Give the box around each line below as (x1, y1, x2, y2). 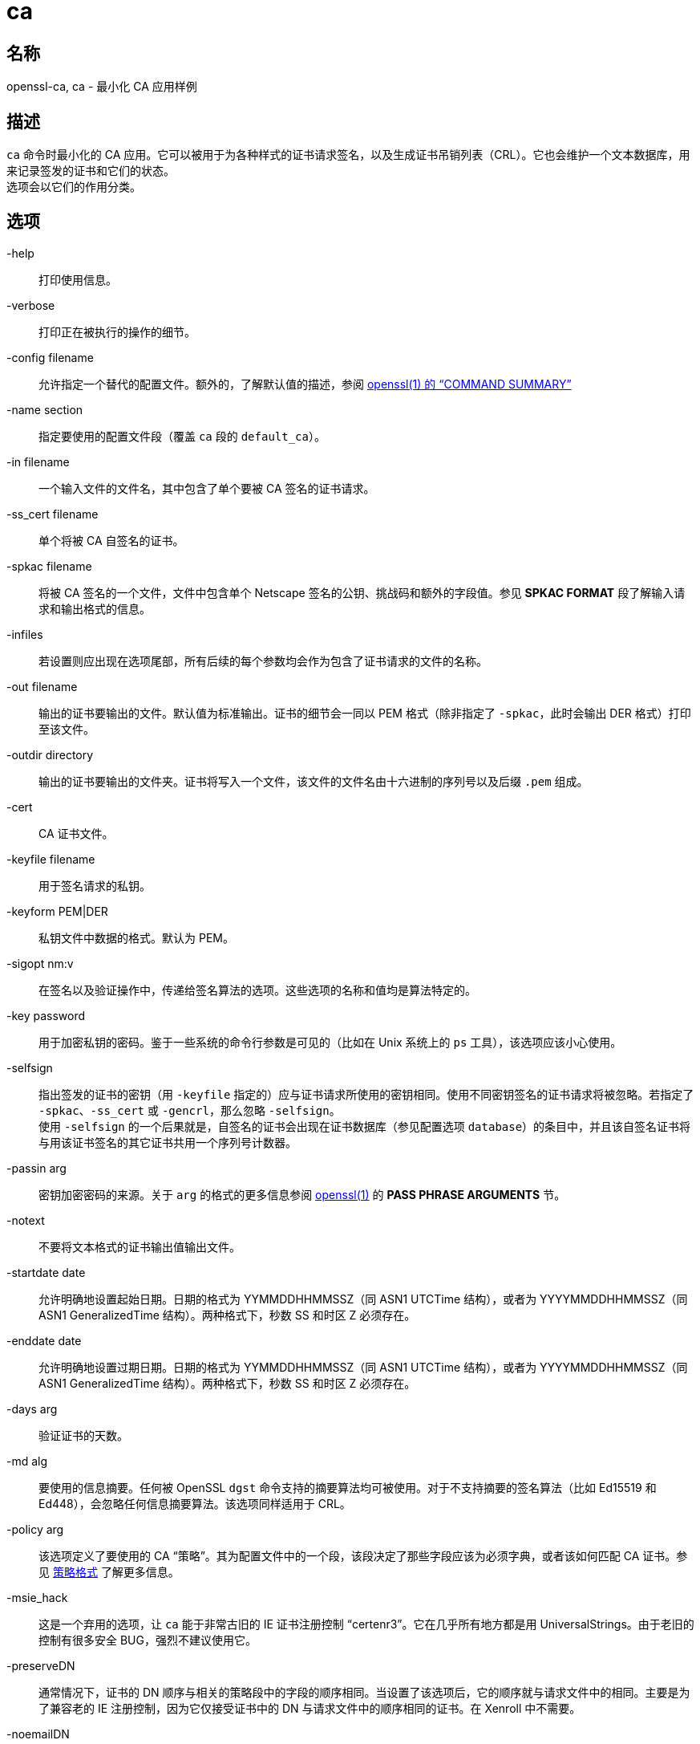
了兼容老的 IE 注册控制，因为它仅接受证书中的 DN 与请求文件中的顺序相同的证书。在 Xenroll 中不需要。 (38, 1701, 581, 1715)
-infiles (6, 627, 43, 641)
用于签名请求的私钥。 (38, 878, 151, 892)
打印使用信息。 (38, 272, 117, 287)
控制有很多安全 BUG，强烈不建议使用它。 (38, 1632, 257, 1647)
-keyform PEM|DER (6, 904, 108, 918)
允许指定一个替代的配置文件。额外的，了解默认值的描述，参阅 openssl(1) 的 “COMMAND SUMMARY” (38, 376, 572, 391)
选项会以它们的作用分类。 (6, 180, 141, 194)
